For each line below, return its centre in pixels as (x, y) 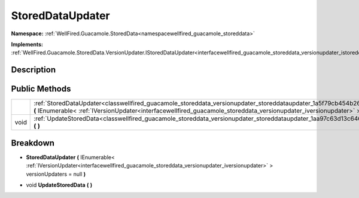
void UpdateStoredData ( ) (59, 185)
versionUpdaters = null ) (56, 174)
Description (34, 70)
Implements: (27, 44)
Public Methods (41, 89)
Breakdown (33, 143)
